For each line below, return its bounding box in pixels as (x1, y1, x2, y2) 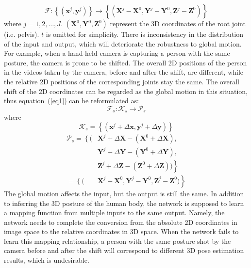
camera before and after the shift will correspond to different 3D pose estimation (4, 245, 244, 255)
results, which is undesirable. (4, 255, 89, 265)
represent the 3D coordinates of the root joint (110, 18, 246, 28)
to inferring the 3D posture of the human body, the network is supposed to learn (4, 198, 244, 208)
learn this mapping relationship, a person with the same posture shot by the (4, 236, 231, 246)
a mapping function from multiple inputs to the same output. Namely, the (4, 207, 225, 218)
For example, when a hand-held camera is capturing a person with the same (4, 48, 230, 58)
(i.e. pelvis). (4, 29, 39, 39)
